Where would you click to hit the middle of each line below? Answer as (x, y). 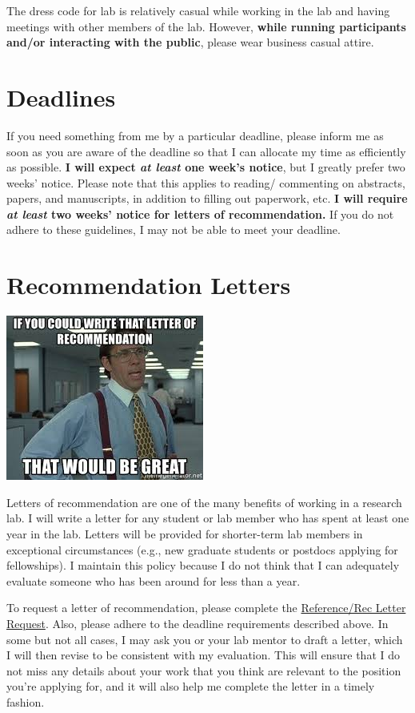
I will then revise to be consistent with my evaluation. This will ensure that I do (203, 655)
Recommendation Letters (149, 285)
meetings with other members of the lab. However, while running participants (206, 26)
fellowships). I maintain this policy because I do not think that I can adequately (203, 565)
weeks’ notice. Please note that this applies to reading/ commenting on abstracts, (206, 182)
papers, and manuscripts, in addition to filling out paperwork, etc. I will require (207, 198)
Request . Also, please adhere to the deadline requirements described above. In (198, 623)
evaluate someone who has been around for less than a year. (154, 580)
